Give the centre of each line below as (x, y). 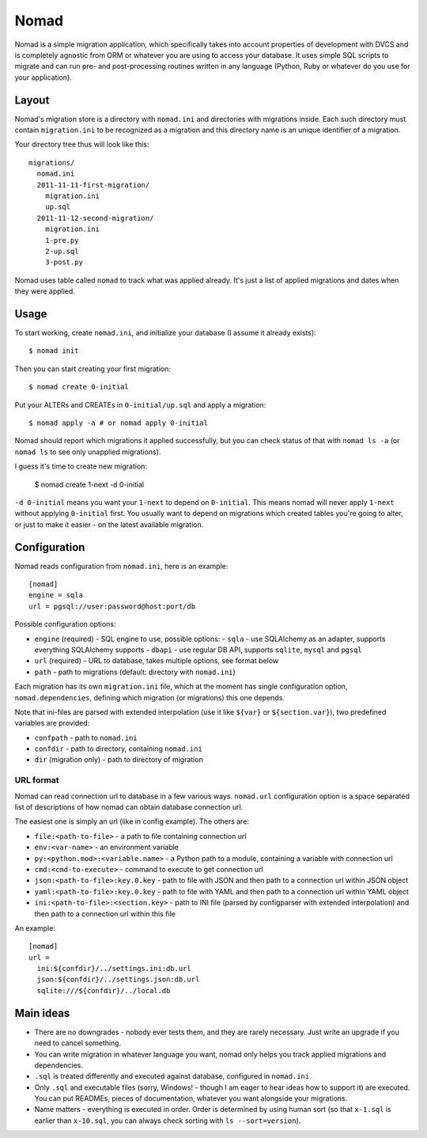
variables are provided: (52, 723)
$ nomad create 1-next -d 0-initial (89, 484)
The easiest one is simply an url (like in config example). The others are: (132, 821)
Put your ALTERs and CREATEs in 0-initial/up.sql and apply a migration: (140, 404)
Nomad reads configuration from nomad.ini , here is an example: (121, 566)
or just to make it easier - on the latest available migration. (109, 524)
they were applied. (45, 291)
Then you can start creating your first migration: (93, 369)
